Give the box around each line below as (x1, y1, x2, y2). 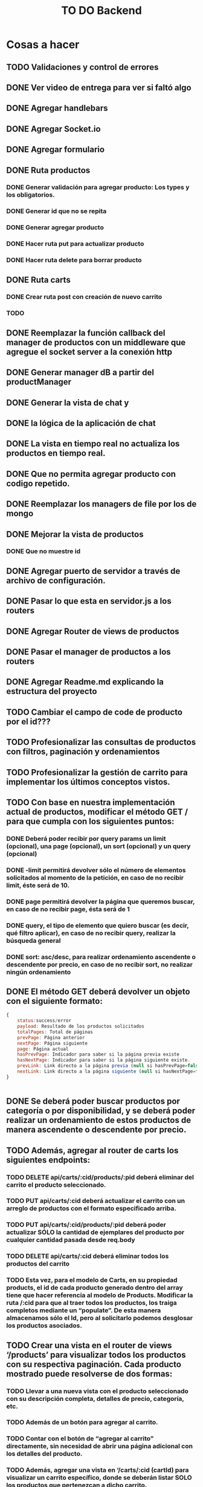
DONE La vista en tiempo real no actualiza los (6, 439, 180, 449)
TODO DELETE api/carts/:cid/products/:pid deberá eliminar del (6, 1173, 195, 1181)
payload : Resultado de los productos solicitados (17, 1023, 145, 1030)
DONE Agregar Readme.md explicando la (6, 677, 164, 687)
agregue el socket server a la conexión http (6, 346, 172, 357)
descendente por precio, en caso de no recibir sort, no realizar (6, 960, 193, 968)
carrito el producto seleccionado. (6, 1181, 106, 1189)
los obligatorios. (6, 191, 56, 199)
